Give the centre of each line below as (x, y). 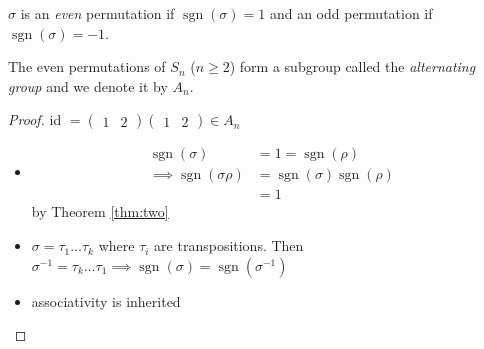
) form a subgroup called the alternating (352, 66)
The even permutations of (87, 66)
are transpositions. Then (229, 245)
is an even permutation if (97, 13)
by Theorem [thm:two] (100, 211)
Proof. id (35, 119)
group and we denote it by (88, 85)
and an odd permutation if (351, 13)
